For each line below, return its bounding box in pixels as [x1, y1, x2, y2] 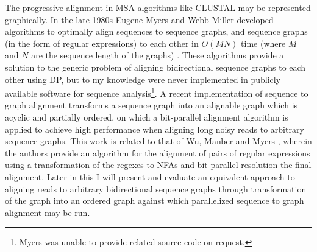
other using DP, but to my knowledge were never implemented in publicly [5, 72, 281, 85]
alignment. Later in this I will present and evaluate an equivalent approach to [5, 170, 295, 183]
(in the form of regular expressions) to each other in [5, 37, 199, 49]
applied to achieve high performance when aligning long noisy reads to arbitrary [5, 122, 304, 135]
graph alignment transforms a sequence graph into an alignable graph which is [5, 99, 298, 111]
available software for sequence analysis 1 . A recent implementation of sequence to [5, 85, 308, 99]
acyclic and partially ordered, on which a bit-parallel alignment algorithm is [5, 111, 288, 123]
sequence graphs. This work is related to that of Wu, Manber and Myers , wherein [5, 135, 312, 147]
